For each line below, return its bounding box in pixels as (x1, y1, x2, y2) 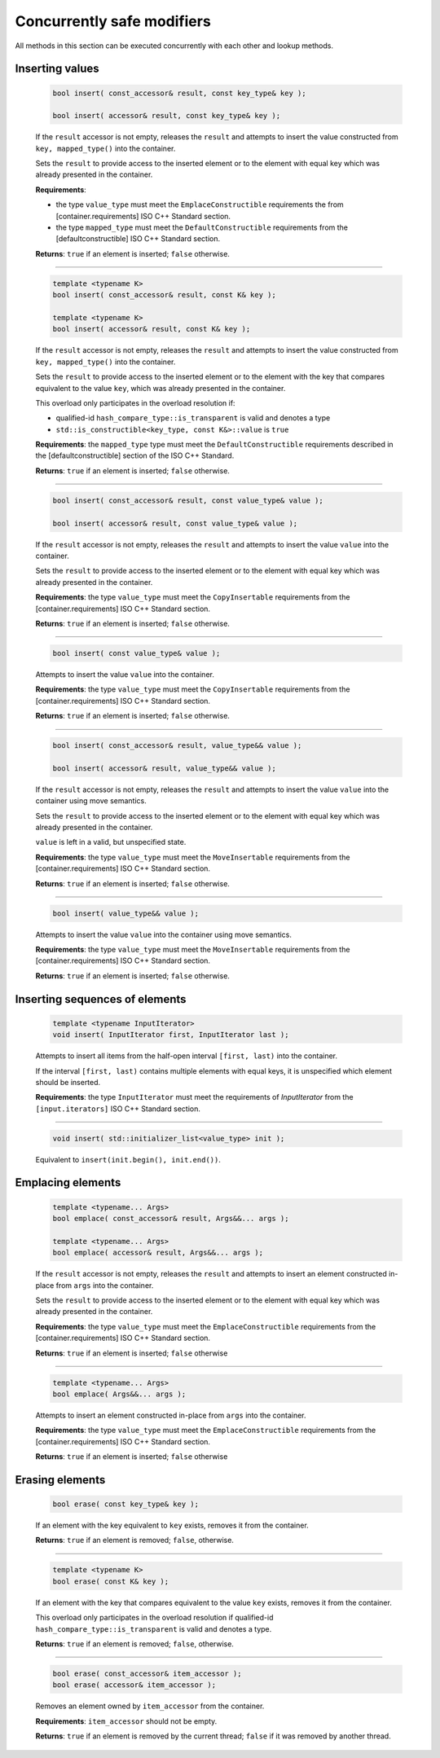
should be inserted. (35, 1077, 101, 1087)
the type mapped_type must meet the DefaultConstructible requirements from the (55, 222, 348, 232)
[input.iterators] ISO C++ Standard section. (35, 1104, 201, 1114)
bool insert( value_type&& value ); (52, 908, 200, 918)
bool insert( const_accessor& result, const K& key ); (52, 290, 276, 300)
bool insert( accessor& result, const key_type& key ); (52, 111, 281, 121)
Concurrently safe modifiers (15, 12, 211, 30)
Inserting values (15, 62, 99, 76)
